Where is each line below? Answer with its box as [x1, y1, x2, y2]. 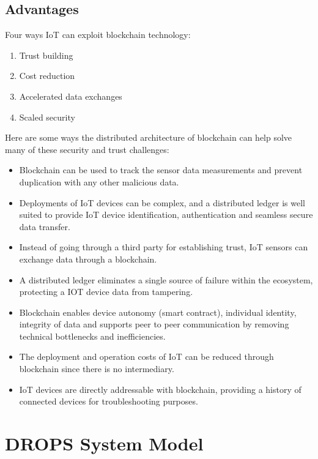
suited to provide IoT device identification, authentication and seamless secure [19, 208, 313, 221]
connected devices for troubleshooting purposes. [19, 395, 198, 408]
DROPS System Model [5, 431, 204, 456]
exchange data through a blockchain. [19, 252, 157, 265]
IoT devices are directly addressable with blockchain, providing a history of [19, 382, 301, 395]
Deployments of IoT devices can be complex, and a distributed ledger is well [19, 196, 306, 209]
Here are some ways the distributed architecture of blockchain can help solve [5, 131, 292, 144]
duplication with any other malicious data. [19, 175, 179, 188]
